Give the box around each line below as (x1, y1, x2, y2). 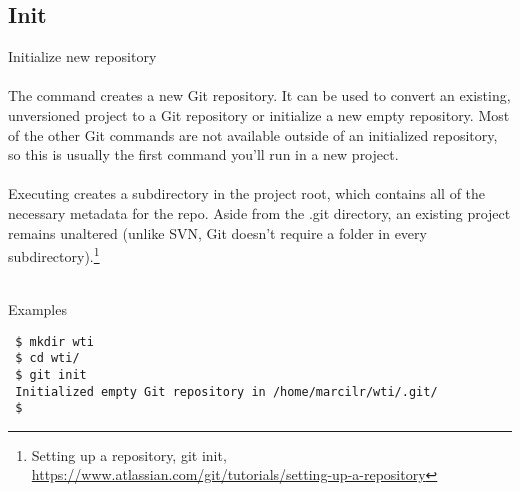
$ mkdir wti (15, 334, 94, 349)
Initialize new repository (8, 46, 157, 67)
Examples (8, 298, 67, 319)
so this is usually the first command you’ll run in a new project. (8, 144, 399, 165)
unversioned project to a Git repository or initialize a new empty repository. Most (8, 104, 510, 125)
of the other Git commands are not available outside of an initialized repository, (8, 124, 498, 145)
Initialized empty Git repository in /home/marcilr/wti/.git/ (15, 384, 438, 399)
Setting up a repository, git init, (31, 444, 227, 465)
